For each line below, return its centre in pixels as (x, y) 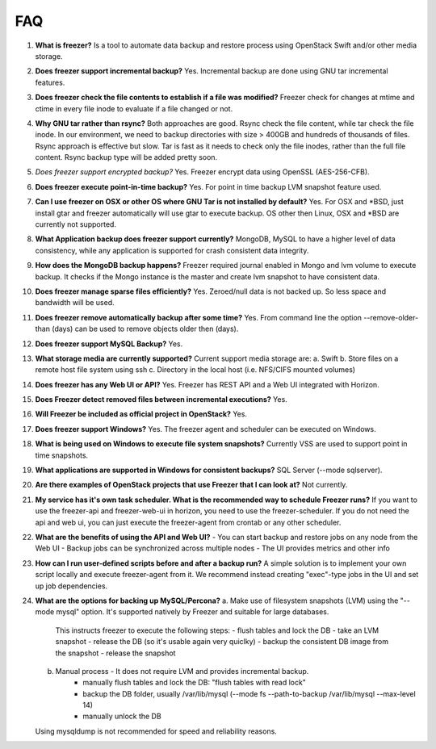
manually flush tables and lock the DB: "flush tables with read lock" (195, 683)
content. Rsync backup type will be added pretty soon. (126, 157)
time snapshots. (62, 455)
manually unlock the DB (122, 716)
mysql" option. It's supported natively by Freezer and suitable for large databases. (193, 612)
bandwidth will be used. (75, 303)
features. (50, 82)
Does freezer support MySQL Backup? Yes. (109, 344)
